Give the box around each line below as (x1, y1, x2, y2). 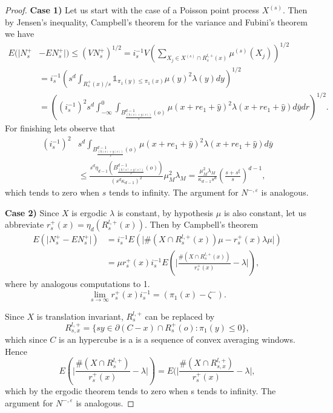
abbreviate (5, 218, 44, 231)
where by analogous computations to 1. (5, 277, 150, 290)
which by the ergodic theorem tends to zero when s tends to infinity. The (5, 385, 276, 397)
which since (5, 333, 47, 346)
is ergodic (71, 206, 107, 219)
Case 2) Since (5, 206, 59, 219)
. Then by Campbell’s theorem (144, 218, 259, 231)
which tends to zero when (5, 186, 100, 199)
